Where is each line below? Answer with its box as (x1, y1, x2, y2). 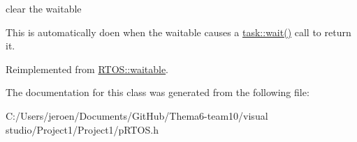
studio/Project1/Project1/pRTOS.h (6, 122, 159, 136)
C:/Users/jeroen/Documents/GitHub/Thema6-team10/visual (6, 108, 268, 123)
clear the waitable (6, 1, 82, 15)
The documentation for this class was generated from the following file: (6, 85, 309, 100)
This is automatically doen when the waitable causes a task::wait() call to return (6, 24, 351, 39)
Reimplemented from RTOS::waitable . (6, 61, 169, 76)
